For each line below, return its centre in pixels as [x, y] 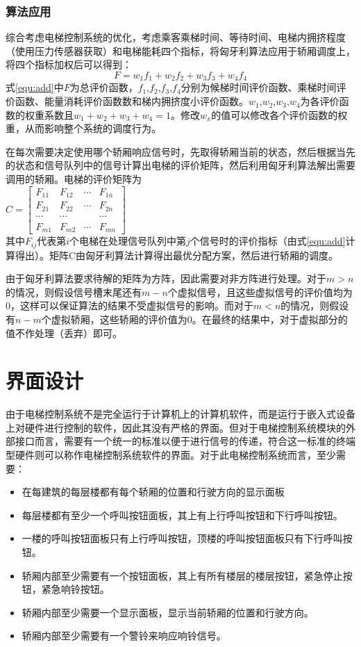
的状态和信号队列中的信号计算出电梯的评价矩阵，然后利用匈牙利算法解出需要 [180, 165]
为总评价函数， [104, 87]
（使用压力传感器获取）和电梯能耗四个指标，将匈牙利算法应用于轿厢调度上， [180, 50]
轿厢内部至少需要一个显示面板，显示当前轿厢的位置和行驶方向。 [168, 612]
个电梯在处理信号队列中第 [128, 241]
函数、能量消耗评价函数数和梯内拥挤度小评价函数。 [132, 101]
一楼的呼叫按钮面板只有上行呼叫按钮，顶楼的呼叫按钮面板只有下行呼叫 [182, 538]
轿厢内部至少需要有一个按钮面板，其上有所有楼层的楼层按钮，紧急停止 [182, 575]
